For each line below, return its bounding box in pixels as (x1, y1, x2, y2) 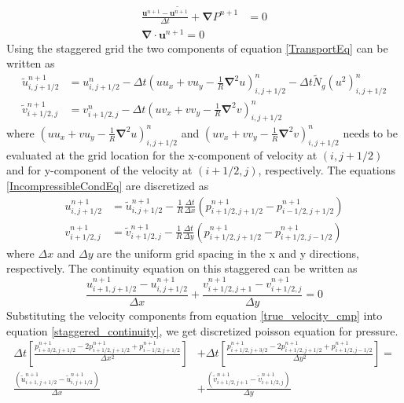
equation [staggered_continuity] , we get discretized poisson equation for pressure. (6, 322, 398, 339)
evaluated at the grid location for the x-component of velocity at (6, 146, 318, 163)
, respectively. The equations (258, 162, 396, 178)
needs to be (343, 124, 398, 141)
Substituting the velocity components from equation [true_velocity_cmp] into (6, 307, 383, 324)
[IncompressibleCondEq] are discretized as (6, 177, 209, 193)
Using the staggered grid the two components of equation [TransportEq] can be (6, 39, 388, 56)
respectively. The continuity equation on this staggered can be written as (6, 260, 358, 277)
